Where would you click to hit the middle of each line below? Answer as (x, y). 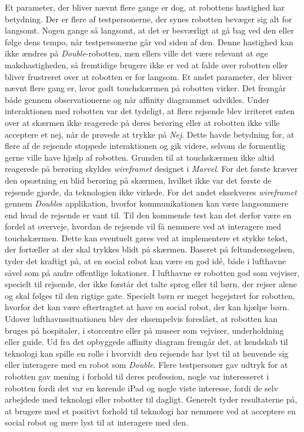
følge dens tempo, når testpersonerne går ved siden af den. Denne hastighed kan (149, 41)
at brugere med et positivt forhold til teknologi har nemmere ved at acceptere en (150, 411)
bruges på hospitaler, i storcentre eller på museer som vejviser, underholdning (144, 330)
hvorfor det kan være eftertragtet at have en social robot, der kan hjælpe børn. (147, 307)
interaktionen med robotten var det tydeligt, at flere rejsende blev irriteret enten (150, 111)
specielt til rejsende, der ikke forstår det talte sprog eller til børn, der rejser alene (151, 284)
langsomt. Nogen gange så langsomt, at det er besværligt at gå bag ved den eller (149, 30)
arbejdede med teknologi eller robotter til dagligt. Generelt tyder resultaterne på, (151, 399)
